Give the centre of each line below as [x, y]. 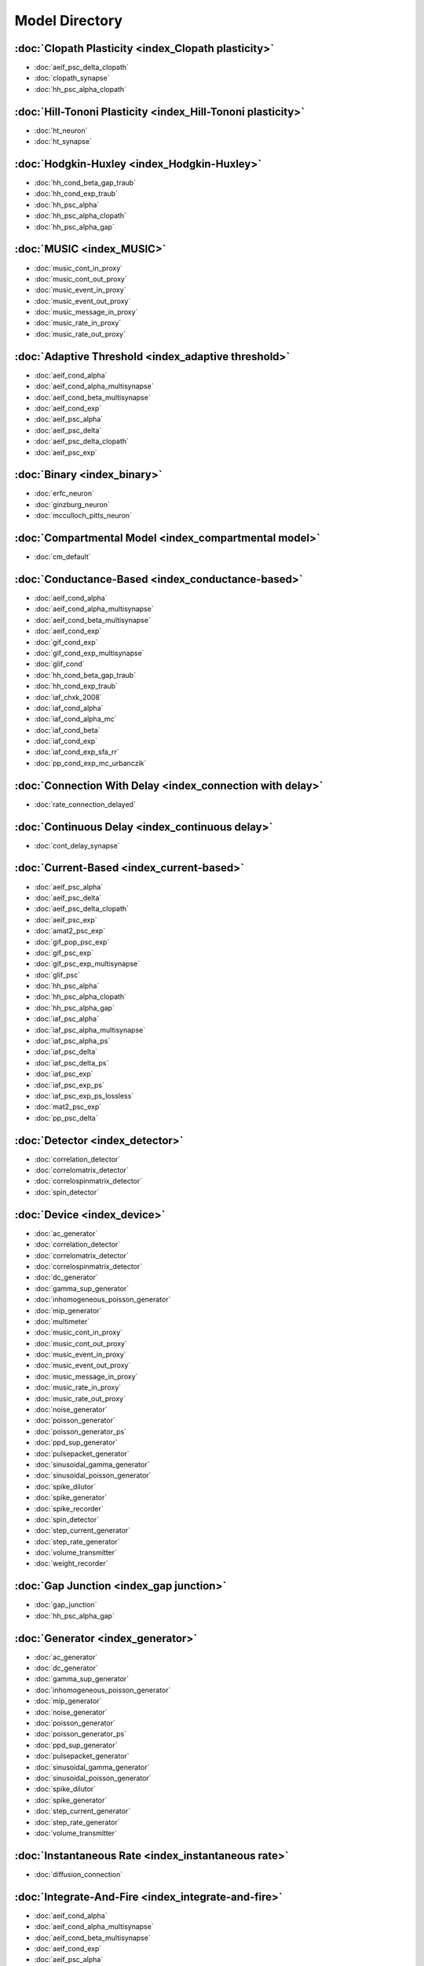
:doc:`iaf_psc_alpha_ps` [72, 1041]
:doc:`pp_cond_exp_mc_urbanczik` [90, 763]
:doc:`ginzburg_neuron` [72, 504]
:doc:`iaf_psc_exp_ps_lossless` [84, 1096]
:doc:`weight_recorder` [71, 1563]
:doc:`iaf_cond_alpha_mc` [75, 719]
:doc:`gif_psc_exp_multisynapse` [87, 964]
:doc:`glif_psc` [57, 974]
